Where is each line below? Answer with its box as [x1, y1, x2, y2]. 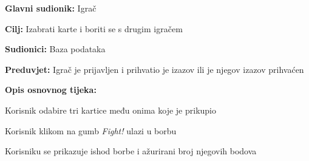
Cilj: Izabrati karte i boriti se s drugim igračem [5, 22, 183, 35]
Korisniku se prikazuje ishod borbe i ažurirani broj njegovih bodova [5, 145, 257, 157]
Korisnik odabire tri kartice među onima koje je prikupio [5, 103, 216, 116]
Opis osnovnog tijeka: [5, 83, 97, 96]
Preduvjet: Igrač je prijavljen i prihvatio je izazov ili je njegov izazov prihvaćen [5, 63, 304, 75]
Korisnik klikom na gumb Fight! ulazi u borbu [5, 124, 177, 137]
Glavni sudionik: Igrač [5, 2, 97, 14]
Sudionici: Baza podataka [5, 43, 106, 55]
